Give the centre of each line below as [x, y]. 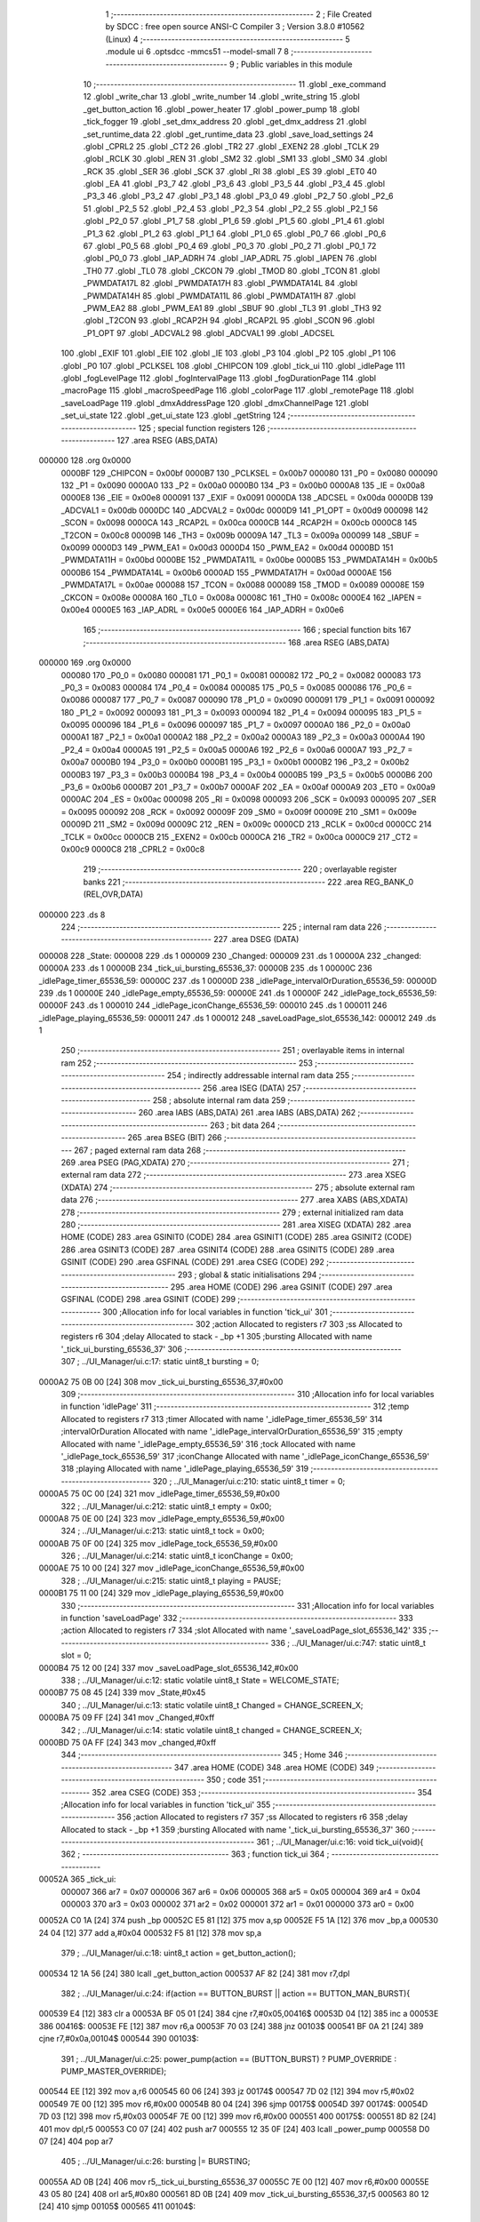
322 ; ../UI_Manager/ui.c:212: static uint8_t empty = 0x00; [166, 1506]
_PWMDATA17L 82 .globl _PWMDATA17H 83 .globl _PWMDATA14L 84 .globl [220, 284]
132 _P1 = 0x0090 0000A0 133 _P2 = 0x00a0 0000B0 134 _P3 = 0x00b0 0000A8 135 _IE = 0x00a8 [243, 485]
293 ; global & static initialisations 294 [248, 1275]
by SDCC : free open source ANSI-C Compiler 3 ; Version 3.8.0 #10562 [235, 27]
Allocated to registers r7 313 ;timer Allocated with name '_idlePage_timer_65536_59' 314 [222, 1419]
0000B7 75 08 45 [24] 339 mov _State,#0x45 [122, 1692]
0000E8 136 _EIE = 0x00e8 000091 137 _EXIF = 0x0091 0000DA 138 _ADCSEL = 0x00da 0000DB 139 [247, 498]
